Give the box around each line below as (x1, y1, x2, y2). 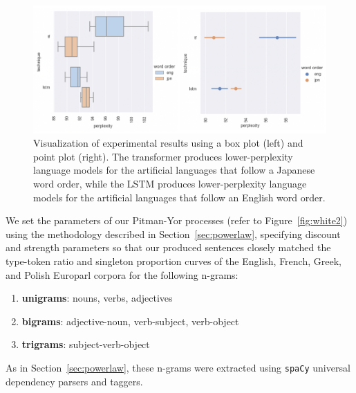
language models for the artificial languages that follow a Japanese (33, 163, 315, 177)
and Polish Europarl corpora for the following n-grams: (6, 267, 238, 282)
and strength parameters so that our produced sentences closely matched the (6, 240, 331, 255)
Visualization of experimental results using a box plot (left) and (33, 136, 303, 150)
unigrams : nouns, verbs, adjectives (21, 291, 173, 305)
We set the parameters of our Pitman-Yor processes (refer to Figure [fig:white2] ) (6, 213, 348, 228)
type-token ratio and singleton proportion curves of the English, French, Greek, (6, 254, 341, 268)
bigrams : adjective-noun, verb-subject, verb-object (21, 313, 239, 328)
